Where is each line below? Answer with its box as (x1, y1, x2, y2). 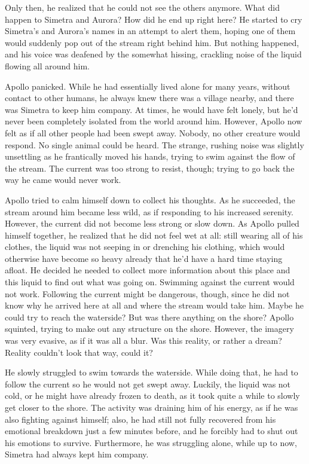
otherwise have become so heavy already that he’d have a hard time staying (5, 252, 283, 264)
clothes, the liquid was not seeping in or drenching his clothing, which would (5, 240, 285, 253)
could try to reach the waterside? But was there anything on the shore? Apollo (5, 310, 294, 323)
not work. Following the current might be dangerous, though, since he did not (5, 287, 290, 300)
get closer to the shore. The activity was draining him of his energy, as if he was (5, 401, 298, 413)
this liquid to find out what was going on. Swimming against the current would (5, 276, 295, 288)
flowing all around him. (5, 59, 90, 72)
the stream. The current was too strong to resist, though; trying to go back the (5, 161, 295, 174)
